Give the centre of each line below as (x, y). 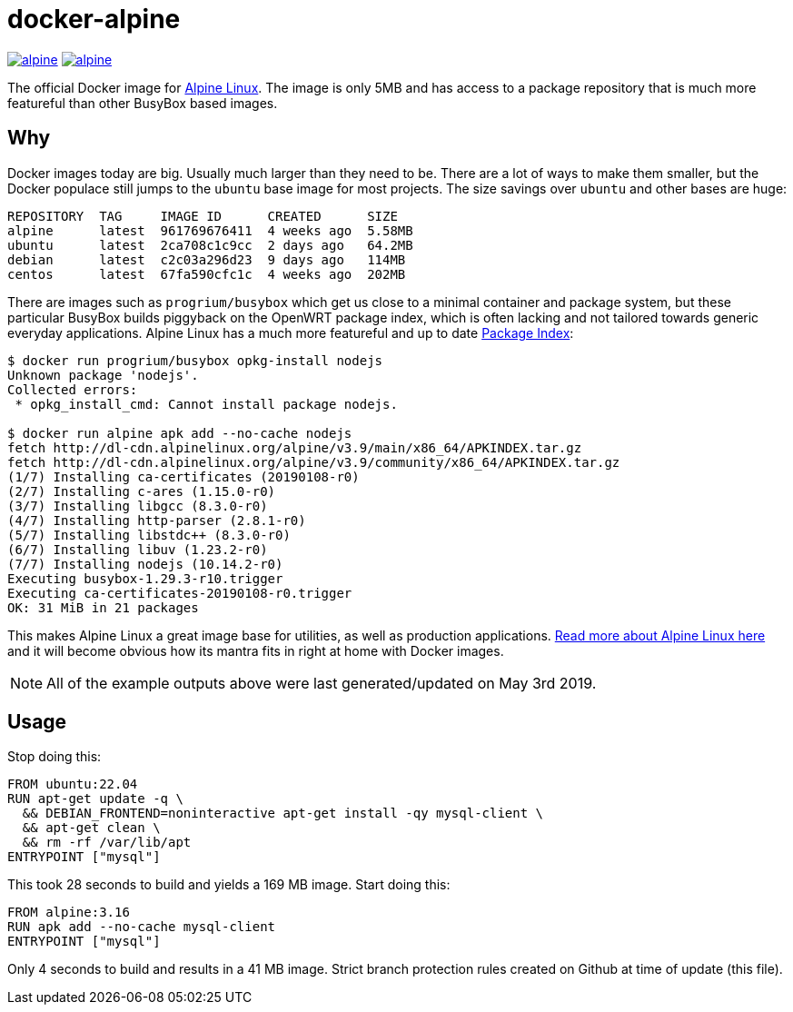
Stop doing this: (55, 757)
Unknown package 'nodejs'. (103, 375)
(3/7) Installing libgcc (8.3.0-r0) (138, 506)
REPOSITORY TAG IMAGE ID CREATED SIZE (203, 216)
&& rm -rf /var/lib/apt (107, 843)
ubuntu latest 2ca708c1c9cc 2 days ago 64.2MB (210, 245)
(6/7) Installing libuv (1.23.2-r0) (138, 549)
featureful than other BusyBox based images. (143, 103)
